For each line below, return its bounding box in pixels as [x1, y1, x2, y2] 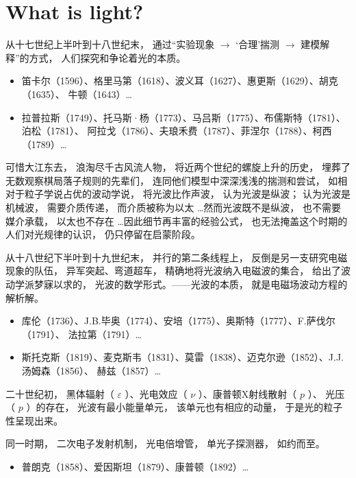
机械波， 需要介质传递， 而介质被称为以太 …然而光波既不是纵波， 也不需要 [5, 200, 342, 215]
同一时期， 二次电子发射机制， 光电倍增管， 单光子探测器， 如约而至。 [5, 436, 325, 451]
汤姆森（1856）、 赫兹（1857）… [21, 363, 161, 377]
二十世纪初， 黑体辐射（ [5, 386, 114, 401]
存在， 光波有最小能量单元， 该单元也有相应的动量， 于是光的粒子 [45, 400, 343, 414]
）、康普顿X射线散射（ [198, 386, 297, 401]
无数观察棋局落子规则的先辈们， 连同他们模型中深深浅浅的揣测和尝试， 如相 [5, 173, 348, 187]
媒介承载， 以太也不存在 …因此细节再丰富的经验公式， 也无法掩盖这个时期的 [5, 213, 348, 228]
